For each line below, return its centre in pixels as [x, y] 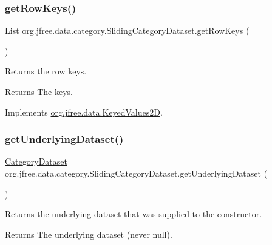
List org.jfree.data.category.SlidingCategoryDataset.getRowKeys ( [127, 31]
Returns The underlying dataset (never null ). [89, 234]
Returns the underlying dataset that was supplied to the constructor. [134, 214]
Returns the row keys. [46, 71]
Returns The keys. [39, 91]
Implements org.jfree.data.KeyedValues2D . [84, 112]
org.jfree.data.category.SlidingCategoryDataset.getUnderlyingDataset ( [136, 173]
